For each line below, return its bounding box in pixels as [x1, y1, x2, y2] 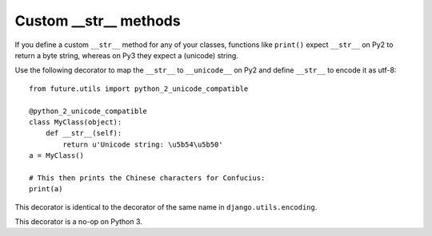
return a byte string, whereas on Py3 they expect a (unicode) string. [14, 50, 239, 60]
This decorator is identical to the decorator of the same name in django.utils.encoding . [14, 202, 318, 211]
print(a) [29, 184, 63, 194]
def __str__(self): [45, 128, 122, 138]
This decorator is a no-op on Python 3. [14, 217, 143, 226]
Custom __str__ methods [14, 12, 181, 29]
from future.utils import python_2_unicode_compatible [29, 84, 249, 93]
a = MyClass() [29, 151, 84, 160]
